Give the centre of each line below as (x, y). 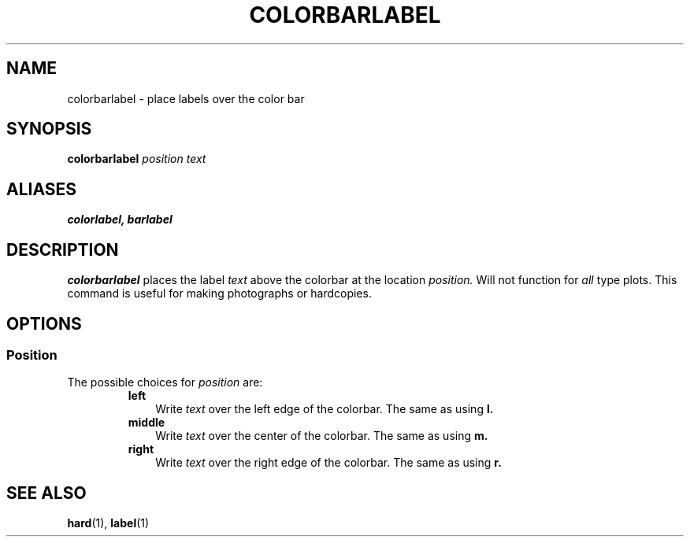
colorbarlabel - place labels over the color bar (186, 98)
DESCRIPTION (63, 249)
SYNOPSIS (49, 129)
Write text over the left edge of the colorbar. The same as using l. (325, 409)
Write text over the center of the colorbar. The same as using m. (322, 436)
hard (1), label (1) (108, 523)
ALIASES (42, 189)
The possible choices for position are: (165, 382)
